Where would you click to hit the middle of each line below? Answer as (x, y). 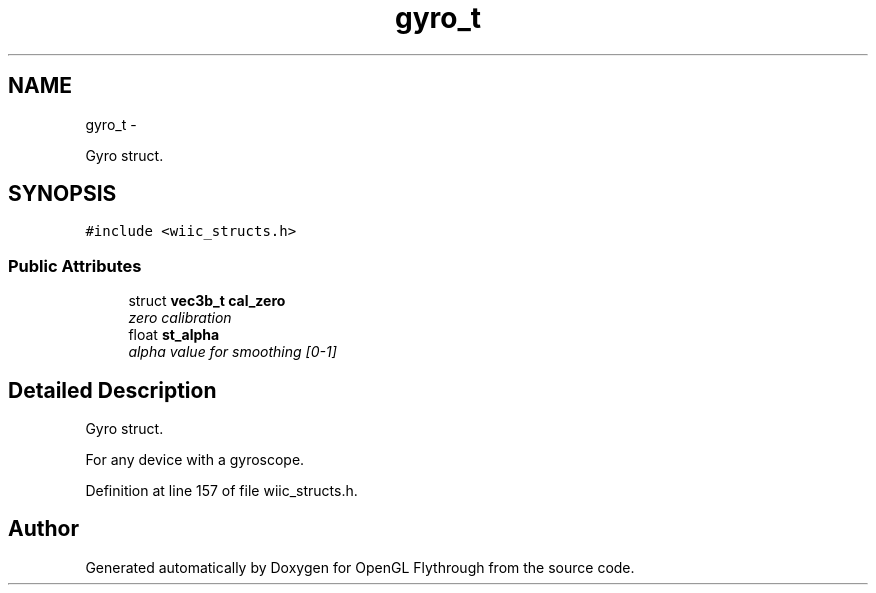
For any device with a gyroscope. (195, 460)
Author (43, 529)
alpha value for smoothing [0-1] (232, 352)
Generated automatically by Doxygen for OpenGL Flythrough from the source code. (360, 567)
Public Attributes (75, 265)
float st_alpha (174, 335)
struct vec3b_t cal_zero (207, 301)
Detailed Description (112, 390)
